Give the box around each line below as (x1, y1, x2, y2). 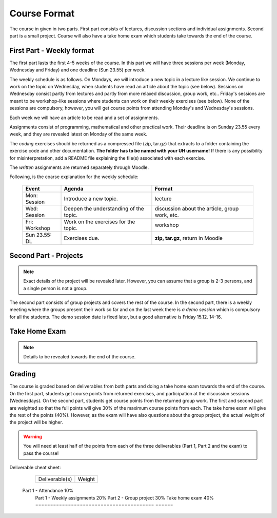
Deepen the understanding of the (64, 205, 144, 212)
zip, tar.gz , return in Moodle (154, 234, 223, 241)
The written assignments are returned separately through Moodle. (9, 164, 149, 170)
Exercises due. (64, 234, 100, 241)
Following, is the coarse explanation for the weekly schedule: (9, 174, 138, 180)
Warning (23, 433, 42, 439)
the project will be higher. (9, 419, 64, 426)
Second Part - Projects (9, 252, 84, 260)
